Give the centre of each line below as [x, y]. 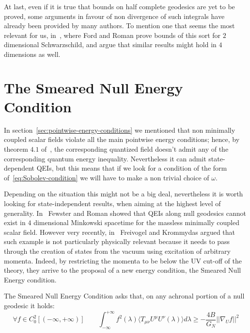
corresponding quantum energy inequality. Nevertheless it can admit [105, 158]
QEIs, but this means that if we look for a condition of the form [132, 168]
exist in [15, 222]
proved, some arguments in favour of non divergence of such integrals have [114, 16]
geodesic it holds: [29, 305]
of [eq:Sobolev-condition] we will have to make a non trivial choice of [107, 177]
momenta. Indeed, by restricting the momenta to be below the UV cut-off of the [123, 260]
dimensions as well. [32, 54]
